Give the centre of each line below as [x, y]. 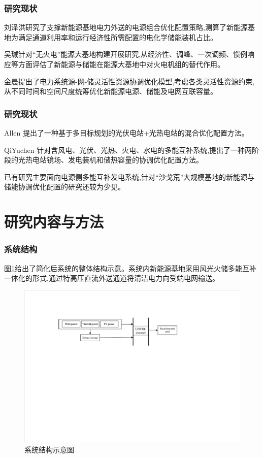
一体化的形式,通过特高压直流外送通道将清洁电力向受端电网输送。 [112, 278]
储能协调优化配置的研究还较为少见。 [64, 187]
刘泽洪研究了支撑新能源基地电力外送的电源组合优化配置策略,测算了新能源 [126, 27]
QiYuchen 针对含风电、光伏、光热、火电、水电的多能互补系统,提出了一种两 [128, 150]
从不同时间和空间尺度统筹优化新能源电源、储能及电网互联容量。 [111, 91]
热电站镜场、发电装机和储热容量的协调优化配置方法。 [114, 160]
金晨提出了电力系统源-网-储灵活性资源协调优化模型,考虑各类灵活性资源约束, [129, 81]
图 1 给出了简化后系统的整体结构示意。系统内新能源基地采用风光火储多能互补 [130, 268]
